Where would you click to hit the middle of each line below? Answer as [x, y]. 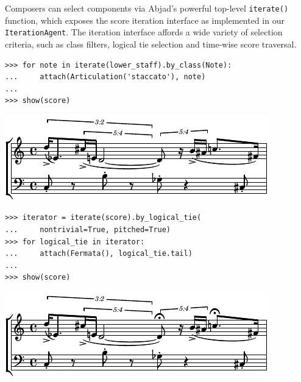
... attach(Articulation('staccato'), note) [105, 77]
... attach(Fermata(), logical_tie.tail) [99, 254]
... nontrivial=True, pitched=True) [88, 230]
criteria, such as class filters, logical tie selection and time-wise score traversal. [151, 44]
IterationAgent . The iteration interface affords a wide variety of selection [144, 32]
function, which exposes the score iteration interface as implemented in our [145, 20]
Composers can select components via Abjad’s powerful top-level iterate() [147, 8]
